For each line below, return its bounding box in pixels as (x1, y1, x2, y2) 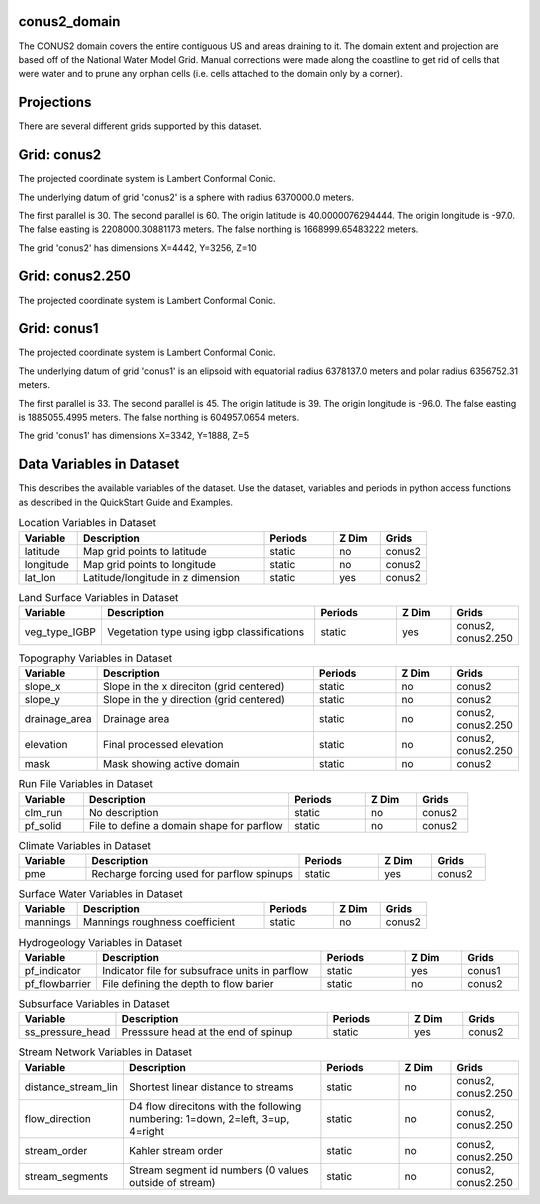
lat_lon (24, 570, 56, 584)
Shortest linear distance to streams (128, 1080, 294, 1094)
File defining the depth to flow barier (101, 976, 274, 990)
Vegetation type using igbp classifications (106, 625, 305, 639)
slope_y (24, 693, 60, 707)
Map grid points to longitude (83, 557, 217, 571)
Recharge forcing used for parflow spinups (91, 867, 294, 880)
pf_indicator (24, 963, 82, 977)
